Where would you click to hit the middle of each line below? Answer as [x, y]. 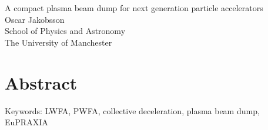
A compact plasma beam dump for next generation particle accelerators [134, 8]
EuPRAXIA [26, 122]
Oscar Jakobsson [35, 19]
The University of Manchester [58, 42]
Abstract [41, 82]
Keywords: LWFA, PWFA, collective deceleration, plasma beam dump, [132, 110]
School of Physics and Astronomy [65, 31]
